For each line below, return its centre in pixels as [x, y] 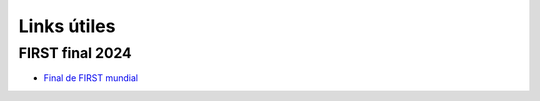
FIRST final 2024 [75, 53]
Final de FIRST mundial [91, 78]
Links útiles [67, 26]
